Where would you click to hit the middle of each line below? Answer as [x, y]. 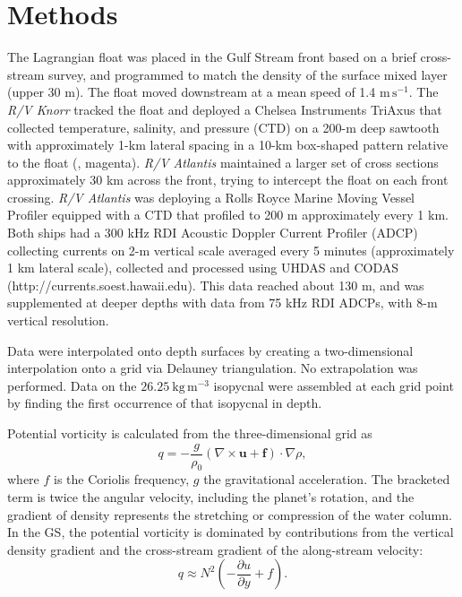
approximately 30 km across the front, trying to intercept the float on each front [228, 180]
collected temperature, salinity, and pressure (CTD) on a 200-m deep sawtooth [223, 127]
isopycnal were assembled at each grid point [334, 385]
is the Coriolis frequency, [122, 479]
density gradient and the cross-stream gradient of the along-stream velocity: [215, 549]
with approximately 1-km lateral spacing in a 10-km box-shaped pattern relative [228, 145]
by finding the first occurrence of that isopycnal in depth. [165, 403]
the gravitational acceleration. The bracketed [327, 479]
